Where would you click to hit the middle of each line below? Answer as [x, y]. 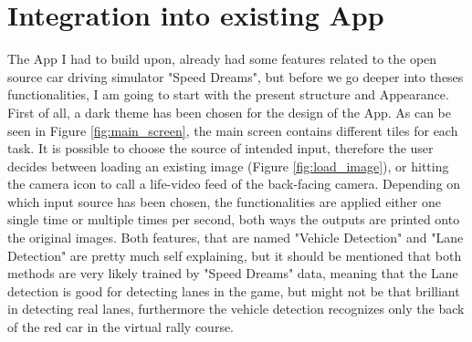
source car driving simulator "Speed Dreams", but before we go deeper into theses [236, 76]
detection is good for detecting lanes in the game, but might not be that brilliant [234, 290]
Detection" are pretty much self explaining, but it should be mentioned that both [235, 255]
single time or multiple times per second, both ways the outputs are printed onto [234, 219]
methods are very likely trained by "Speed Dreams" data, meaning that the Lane [233, 273]
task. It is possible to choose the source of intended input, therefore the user [220, 148]
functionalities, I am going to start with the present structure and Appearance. [228, 94]
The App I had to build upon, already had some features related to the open [222, 59]
